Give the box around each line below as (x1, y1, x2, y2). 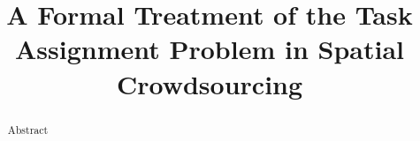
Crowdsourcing (116, 65, 303, 101)
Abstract (7, 122, 49, 137)
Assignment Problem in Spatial (14, 31, 405, 67)
